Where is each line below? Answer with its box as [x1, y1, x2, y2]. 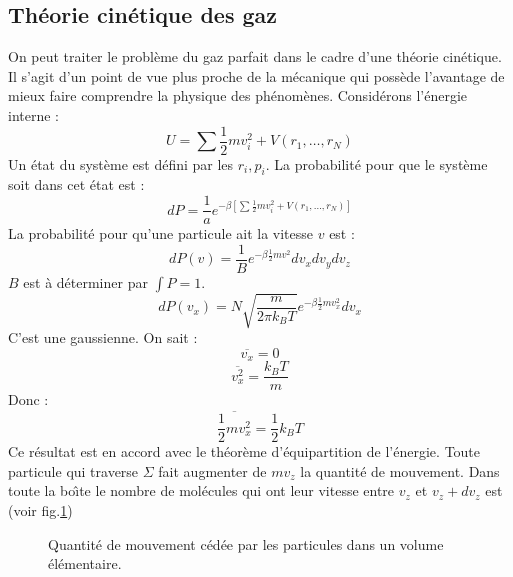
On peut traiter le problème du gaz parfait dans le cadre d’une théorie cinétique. [8, 46, 502, 67]
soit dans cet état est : [8, 174, 145, 195]
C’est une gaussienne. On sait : [8, 327, 198, 348]
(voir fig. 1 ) [8, 500, 73, 521]
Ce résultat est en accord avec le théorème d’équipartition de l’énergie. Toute [8, 441, 481, 462]
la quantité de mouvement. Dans [300, 460, 500, 481]
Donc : [8, 389, 49, 410]
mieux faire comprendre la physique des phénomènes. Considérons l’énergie [8, 85, 468, 106]
